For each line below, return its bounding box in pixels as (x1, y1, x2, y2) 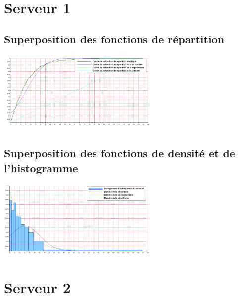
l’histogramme (4, 160, 78, 175)
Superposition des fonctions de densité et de (4, 146, 235, 161)
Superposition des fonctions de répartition (4, 31, 225, 46)
